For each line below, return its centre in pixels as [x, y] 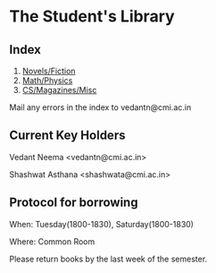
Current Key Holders [67, 136]
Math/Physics [47, 81]
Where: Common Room [52, 241]
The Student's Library [92, 17]
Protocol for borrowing [74, 203]
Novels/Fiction [49, 71]
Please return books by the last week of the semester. [108, 259]
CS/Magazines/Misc [59, 90]
